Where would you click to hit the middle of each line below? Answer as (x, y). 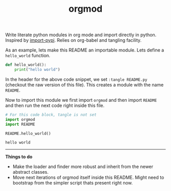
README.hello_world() (28, 133)
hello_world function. (28, 56)
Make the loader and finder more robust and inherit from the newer (83, 167)
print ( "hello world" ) (37, 70)
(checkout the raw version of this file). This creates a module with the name (84, 85)
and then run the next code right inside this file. (55, 105)
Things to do (19, 157)
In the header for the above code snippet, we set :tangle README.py (76, 79)
